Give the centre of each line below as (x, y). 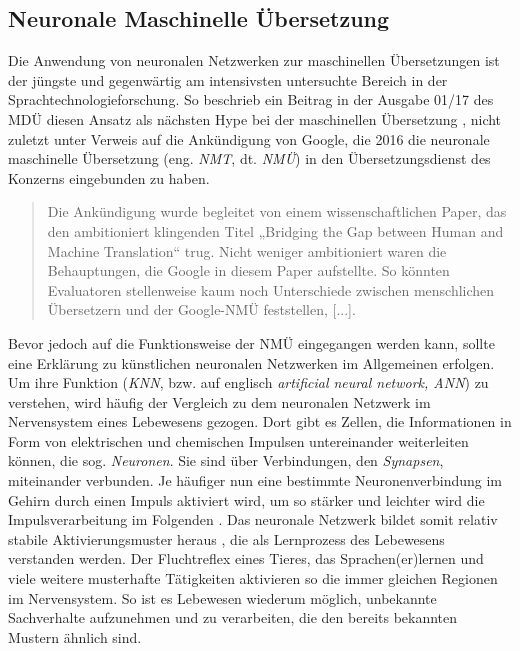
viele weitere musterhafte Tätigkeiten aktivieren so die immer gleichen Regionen (253, 578)
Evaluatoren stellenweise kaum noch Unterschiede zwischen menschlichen (271, 289)
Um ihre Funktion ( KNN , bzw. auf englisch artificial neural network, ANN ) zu (248, 382)
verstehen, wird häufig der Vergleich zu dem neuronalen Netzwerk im (219, 401)
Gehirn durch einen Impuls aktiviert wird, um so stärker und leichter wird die (246, 499)
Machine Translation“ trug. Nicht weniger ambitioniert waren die (247, 250)
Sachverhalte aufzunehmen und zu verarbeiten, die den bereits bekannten (233, 617)
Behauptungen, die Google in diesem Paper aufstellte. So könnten (248, 270)
